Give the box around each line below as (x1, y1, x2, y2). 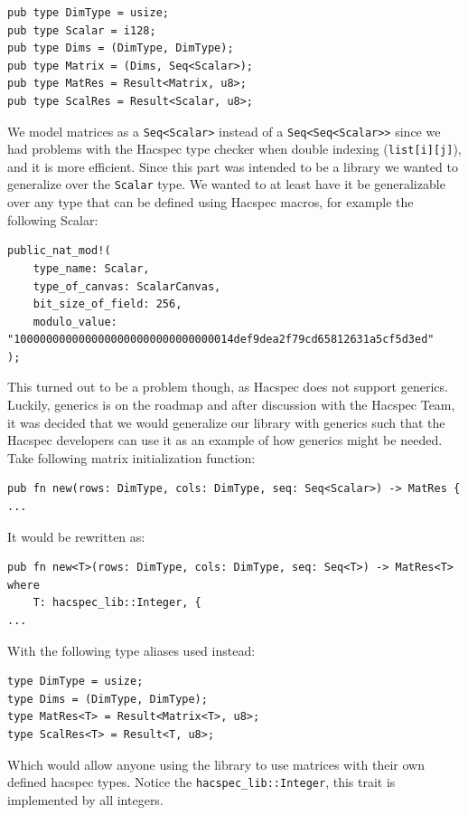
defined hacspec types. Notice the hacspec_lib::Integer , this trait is (7, 772, 396, 791)
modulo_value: (33, 315, 117, 328)
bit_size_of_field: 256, (33, 298, 183, 311)
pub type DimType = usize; (7, 6, 169, 19)
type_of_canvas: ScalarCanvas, (33, 280, 221, 293)
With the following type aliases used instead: (7, 640, 256, 659)
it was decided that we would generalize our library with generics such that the (7, 412, 445, 431)
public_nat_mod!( (7, 244, 111, 258)
